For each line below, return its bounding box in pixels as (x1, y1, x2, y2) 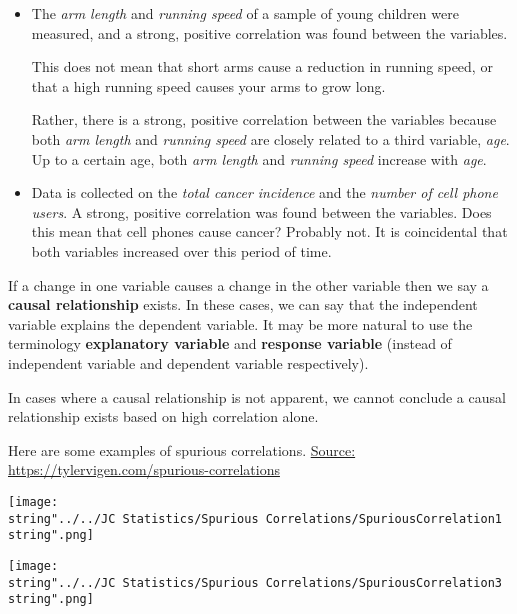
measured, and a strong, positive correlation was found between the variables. (31, 22, 508, 43)
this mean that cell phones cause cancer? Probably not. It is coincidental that (31, 221, 508, 242)
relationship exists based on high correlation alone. (8, 406, 319, 427)
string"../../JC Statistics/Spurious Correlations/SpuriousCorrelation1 (8, 511, 502, 526)
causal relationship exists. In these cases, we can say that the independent (8, 294, 478, 315)
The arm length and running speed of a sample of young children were (31, 3, 459, 23)
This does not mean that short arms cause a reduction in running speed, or (31, 56, 493, 77)
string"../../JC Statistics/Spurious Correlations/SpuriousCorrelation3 (8, 575, 502, 590)
